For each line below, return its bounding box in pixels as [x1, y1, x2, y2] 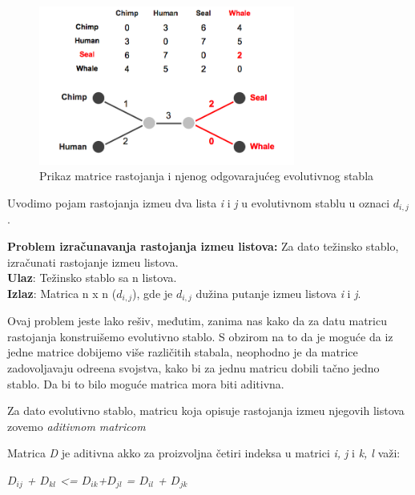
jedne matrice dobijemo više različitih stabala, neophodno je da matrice [7, 344, 358, 360]
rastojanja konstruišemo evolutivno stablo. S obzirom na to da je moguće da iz [7, 328, 393, 344]
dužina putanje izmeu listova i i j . [195, 284, 361, 301]
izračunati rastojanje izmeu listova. [7, 253, 179, 270]
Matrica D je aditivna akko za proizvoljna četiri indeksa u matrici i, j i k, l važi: [7, 445, 401, 461]
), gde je [132, 284, 173, 301]
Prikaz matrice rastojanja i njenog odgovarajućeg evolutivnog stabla [39, 167, 374, 184]
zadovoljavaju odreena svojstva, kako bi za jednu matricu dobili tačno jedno [7, 359, 380, 376]
